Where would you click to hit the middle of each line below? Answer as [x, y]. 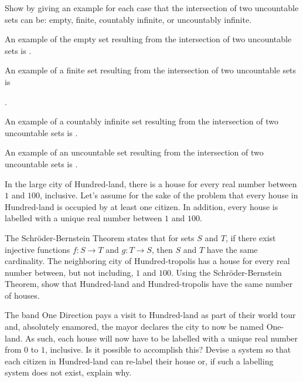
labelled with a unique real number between [84, 218]
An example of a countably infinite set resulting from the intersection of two [142, 121]
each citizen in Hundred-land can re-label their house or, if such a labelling [139, 361]
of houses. [22, 295]
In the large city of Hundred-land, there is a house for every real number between [151, 183]
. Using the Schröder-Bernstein [226, 272]
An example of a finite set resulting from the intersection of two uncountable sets [151, 70]
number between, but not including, [69, 272]
